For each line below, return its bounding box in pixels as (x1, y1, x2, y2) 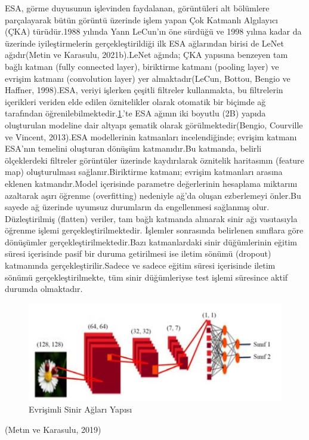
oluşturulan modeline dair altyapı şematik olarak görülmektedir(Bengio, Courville (5, 118, 303, 131)
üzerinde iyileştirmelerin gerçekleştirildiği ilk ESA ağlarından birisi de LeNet (5, 36, 284, 49)
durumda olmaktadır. (5, 282, 83, 295)
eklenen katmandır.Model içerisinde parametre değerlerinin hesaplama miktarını (5, 177, 298, 189)
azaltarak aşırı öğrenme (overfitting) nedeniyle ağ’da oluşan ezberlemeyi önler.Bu (5, 189, 301, 201)
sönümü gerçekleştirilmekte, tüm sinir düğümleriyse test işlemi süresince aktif (5, 270, 288, 283)
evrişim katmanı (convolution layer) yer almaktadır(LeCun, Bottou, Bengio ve (5, 72, 291, 84)
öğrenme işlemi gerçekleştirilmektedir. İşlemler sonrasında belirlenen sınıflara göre (5, 224, 304, 236)
